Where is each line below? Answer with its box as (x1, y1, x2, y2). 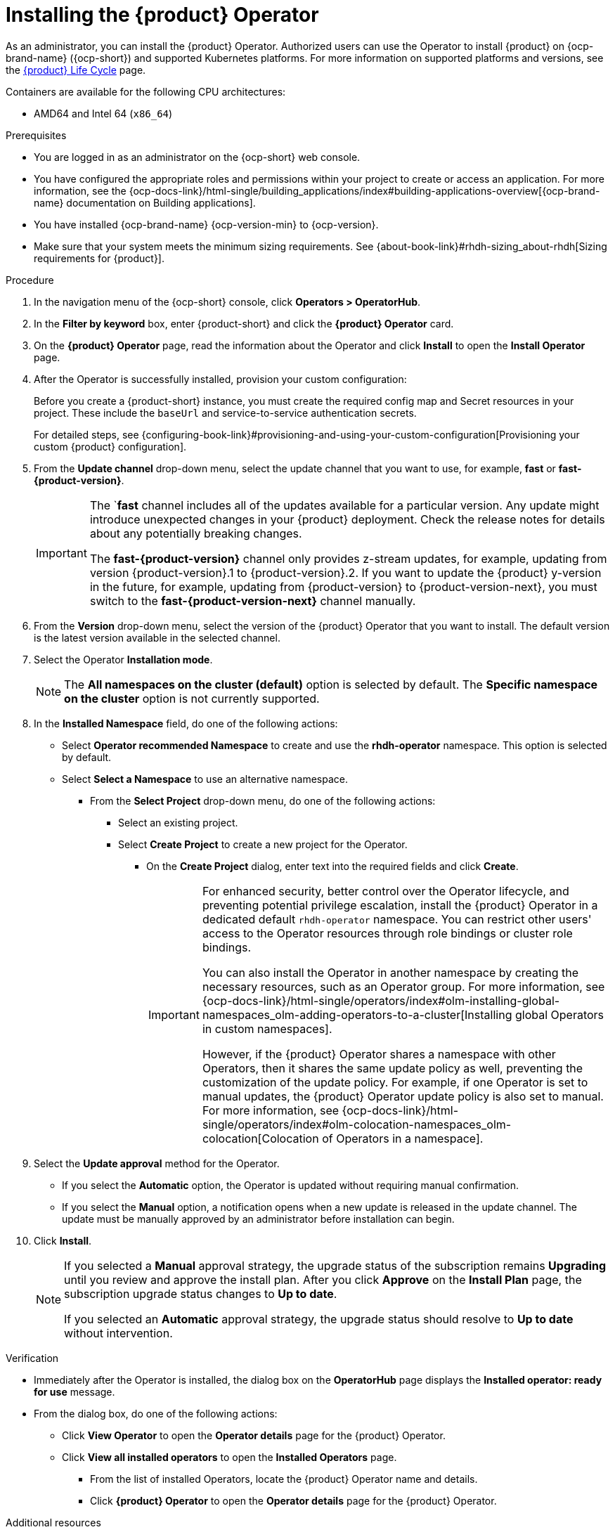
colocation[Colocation (202, 1131, 319, 1145)
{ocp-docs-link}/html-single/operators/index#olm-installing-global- (202, 993, 560, 1008)
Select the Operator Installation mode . (34, 653, 213, 666)
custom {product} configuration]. (34, 440, 187, 453)
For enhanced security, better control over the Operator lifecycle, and (202, 883, 569, 898)
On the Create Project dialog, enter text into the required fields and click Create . (146, 859, 519, 872)
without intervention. (64, 1325, 173, 1340)
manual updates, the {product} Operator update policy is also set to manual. (202, 1089, 604, 1103)
